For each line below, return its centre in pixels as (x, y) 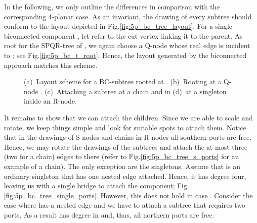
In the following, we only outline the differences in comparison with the (112, 6)
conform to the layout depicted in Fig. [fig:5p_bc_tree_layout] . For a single (118, 26)
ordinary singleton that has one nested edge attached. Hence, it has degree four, (125, 176)
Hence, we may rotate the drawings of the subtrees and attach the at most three (126, 146)
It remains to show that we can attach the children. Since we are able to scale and (128, 117)
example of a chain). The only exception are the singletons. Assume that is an (122, 166)
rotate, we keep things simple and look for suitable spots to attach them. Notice (125, 127)
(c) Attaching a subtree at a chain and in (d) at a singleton (136, 91)
